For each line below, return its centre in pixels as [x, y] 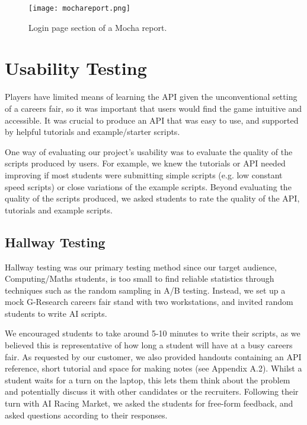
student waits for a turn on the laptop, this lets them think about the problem [148, 380]
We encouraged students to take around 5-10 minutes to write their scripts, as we [153, 333]
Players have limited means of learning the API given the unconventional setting [151, 97]
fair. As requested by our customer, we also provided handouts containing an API [153, 356]
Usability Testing [76, 68]
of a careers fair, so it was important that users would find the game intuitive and [153, 108]
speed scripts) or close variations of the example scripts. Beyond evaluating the [148, 186]
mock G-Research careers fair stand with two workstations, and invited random [149, 302]
